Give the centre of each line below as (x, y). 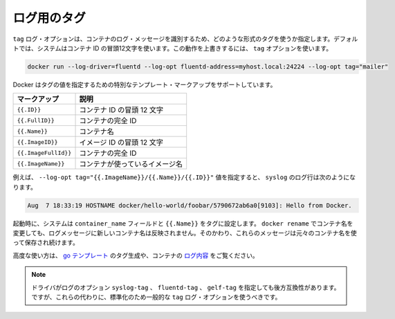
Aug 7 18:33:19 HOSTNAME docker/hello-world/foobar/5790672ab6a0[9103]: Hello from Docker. (190, 205)
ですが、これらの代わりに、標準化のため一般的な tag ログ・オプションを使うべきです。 (156, 297)
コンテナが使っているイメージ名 (131, 164)
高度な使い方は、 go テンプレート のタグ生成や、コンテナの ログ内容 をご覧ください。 (136, 255)
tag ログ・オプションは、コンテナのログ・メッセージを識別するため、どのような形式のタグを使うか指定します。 (173, 39)
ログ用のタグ (49, 18)
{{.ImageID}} (37, 142)
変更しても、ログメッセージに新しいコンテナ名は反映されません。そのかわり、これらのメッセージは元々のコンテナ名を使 (185, 233)
